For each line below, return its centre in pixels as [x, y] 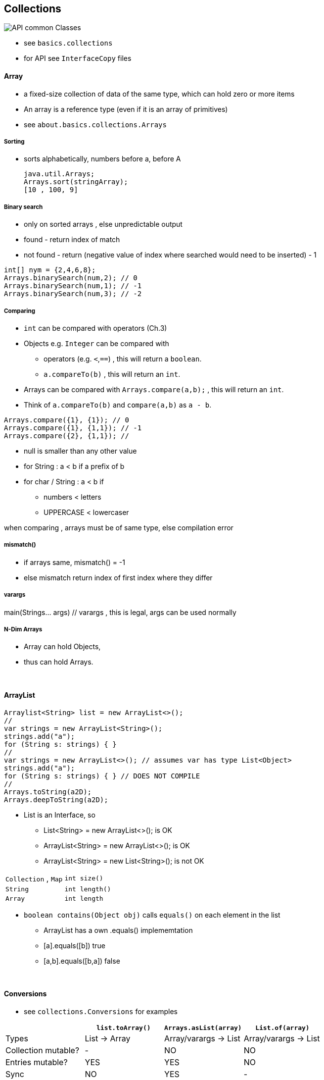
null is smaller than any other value [80, 451]
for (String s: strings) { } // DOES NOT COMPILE [102, 776]
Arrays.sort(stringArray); [76, 182]
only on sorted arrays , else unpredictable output [103, 224]
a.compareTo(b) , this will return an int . [112, 374]
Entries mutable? [37, 1062]
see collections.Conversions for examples [101, 1011]
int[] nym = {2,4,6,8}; [50, 270]
